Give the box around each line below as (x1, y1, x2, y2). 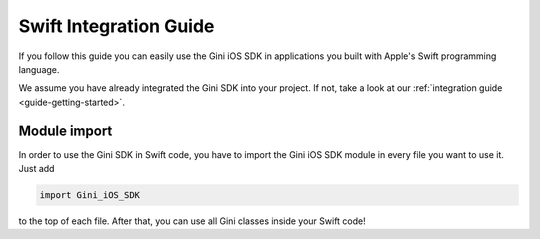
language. (18, 63, 60, 75)
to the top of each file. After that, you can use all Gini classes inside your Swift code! (18, 215, 367, 227)
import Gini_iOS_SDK (39, 190, 140, 200)
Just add (18, 163, 55, 175)
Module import (18, 122, 113, 139)
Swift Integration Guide (18, 15, 215, 37)
